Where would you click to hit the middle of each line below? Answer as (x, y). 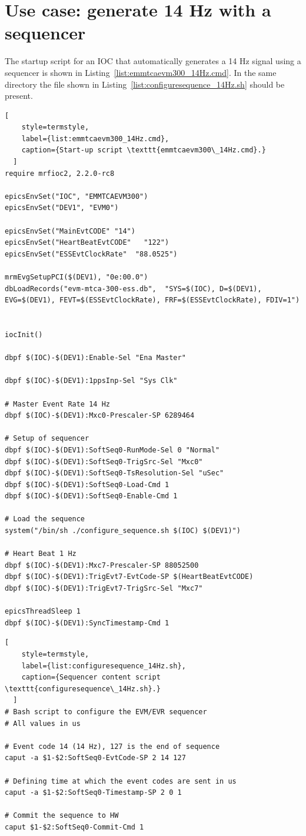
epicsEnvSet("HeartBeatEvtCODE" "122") (87, 243)
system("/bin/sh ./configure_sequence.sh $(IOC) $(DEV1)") (123, 531)
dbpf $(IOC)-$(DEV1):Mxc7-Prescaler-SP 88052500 (102, 565)
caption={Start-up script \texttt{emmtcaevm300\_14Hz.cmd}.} (144, 150)
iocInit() (24, 334)
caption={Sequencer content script (91, 677)
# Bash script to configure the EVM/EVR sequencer (106, 712)
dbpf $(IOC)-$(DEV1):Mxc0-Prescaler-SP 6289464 (100, 416)
